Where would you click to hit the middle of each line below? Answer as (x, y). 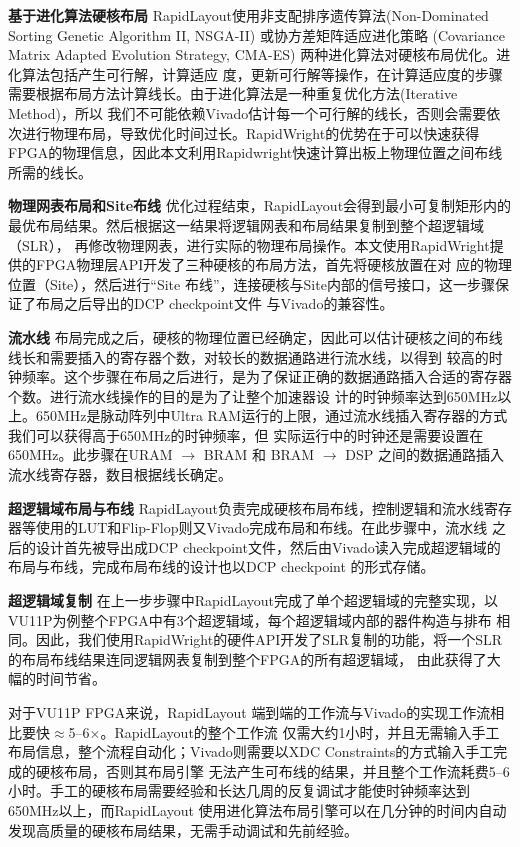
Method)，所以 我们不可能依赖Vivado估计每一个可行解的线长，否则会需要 (247, 112)
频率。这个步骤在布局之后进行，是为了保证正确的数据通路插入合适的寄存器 (266, 376)
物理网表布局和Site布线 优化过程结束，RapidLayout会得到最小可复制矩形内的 (260, 205)
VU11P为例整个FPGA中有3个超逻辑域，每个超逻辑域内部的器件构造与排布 (250, 619)
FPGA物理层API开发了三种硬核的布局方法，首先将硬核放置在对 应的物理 (273, 264)
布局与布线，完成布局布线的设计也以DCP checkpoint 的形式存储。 (221, 566)
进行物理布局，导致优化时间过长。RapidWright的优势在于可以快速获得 (250, 132)
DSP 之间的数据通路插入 (424, 454)
